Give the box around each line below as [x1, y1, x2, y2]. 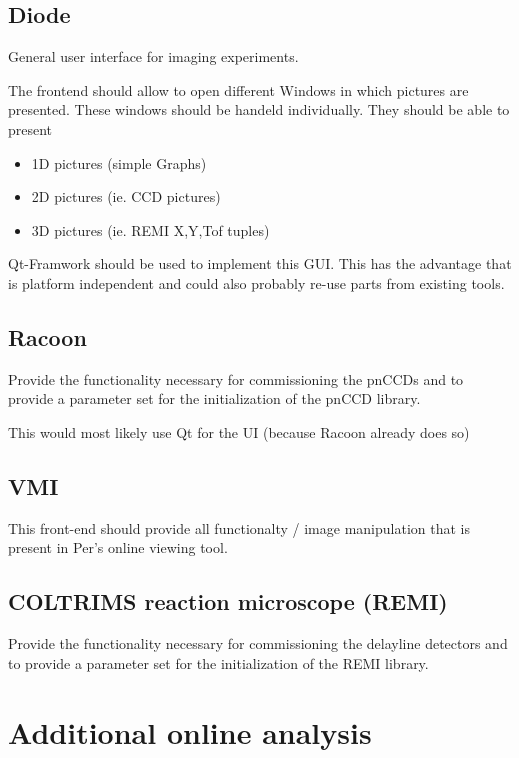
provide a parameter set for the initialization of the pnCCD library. [8, 388, 421, 409]
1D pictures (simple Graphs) [31, 152, 207, 173]
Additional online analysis [8, 711, 372, 752]
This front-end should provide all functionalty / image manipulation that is [8, 517, 470, 538]
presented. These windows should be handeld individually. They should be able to [8, 99, 510, 120]
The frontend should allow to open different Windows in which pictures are [8, 79, 469, 100]
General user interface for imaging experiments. [8, 46, 299, 67]
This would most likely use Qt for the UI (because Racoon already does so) [8, 421, 470, 442]
